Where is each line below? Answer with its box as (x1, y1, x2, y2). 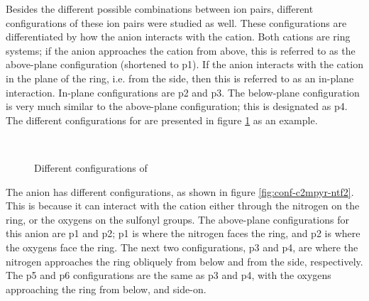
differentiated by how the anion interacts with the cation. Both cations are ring (6, 29, 351, 44)
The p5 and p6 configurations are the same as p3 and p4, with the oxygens (6, 268, 331, 283)
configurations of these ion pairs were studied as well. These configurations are (6, 15, 347, 30)
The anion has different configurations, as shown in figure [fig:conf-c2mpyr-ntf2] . (6, 184, 354, 199)
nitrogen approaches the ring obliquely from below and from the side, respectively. (6, 253, 363, 268)
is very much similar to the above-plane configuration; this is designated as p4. (6, 99, 348, 114)
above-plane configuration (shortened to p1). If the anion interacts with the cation (6, 57, 363, 72)
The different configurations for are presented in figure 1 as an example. (6, 112, 318, 127)
